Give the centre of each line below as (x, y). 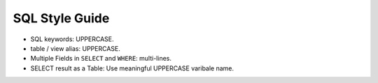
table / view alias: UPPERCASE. (75, 48)
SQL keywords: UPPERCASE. (72, 39)
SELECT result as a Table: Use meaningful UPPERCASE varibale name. (132, 68)
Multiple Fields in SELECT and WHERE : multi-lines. (101, 59)
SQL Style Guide (61, 18)
